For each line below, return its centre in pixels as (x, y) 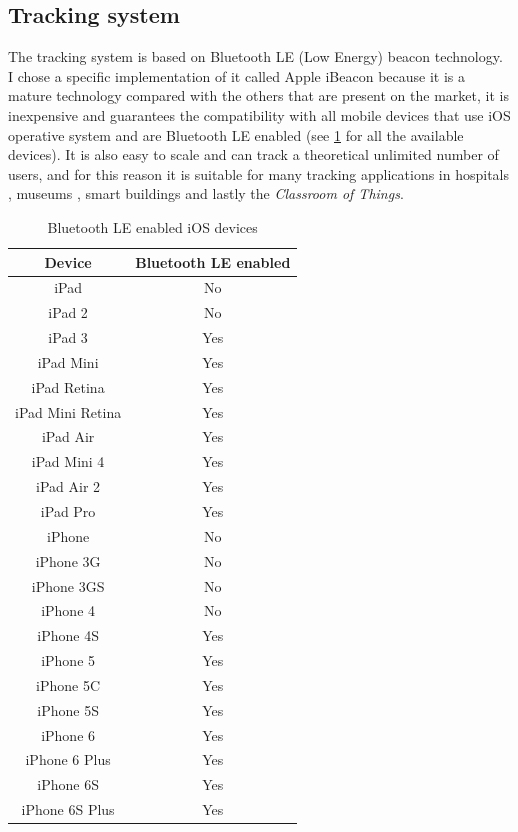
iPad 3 (68, 337)
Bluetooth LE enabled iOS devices (152, 226)
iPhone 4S (68, 635)
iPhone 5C (68, 684)
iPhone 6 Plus (68, 759)
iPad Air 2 (68, 486)
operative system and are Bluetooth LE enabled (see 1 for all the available (236, 134)
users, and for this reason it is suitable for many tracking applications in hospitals (259, 173)
